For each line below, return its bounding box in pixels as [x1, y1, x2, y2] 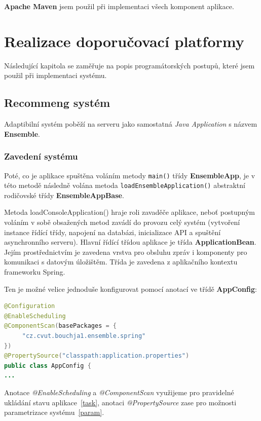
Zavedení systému [4, 150, 78, 163]
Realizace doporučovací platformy [4, 30, 244, 51]
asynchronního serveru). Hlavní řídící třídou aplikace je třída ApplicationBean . [4, 237, 256, 247]
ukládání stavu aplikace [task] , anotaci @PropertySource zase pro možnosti [4, 397, 237, 407]
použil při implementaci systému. [4, 70, 107, 81]
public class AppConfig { [4, 362, 91, 369]
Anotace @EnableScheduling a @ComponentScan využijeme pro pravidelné [4, 387, 234, 397]
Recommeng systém [4, 95, 110, 110]
